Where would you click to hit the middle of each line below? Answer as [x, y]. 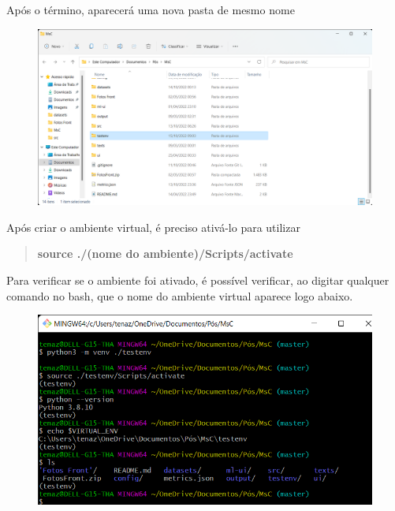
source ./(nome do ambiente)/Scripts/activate [165, 254]
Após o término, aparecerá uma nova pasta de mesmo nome [151, 9]
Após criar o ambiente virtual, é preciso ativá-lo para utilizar [153, 227]
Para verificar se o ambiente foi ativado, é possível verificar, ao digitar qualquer [198, 280]
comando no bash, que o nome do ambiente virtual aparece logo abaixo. [180, 295]
